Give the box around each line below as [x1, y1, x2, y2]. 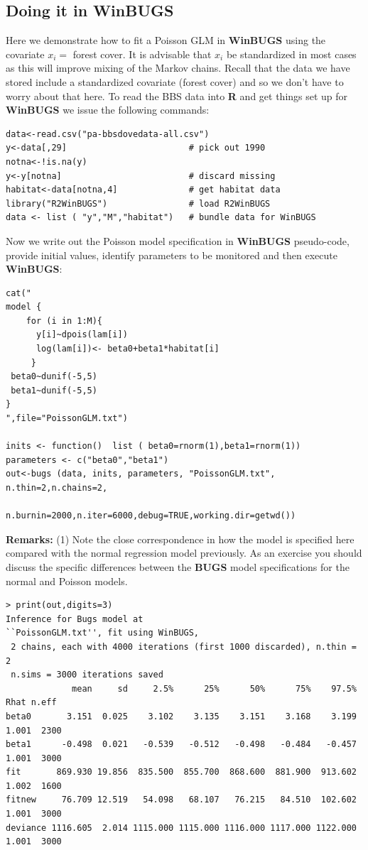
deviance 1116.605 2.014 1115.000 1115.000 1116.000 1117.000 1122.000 [6, 822, 357, 833]
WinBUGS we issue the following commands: [6, 102, 210, 117]
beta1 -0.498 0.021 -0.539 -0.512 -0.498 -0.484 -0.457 [6, 739, 357, 750]
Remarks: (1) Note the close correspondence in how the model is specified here [6, 531, 355, 546]
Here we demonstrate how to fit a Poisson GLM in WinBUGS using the [6, 33, 326, 48]
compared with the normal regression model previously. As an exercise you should [6, 545, 362, 560]
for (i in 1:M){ [26, 315, 103, 326]
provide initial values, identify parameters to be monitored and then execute [6, 247, 337, 262]
